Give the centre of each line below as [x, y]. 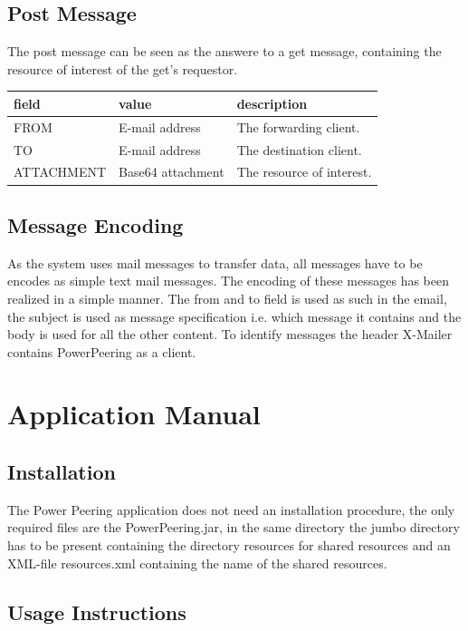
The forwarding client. [298, 126]
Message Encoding [96, 224]
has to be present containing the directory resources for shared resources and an [229, 545]
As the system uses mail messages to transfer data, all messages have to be [215, 262]
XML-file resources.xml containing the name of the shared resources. [197, 563]
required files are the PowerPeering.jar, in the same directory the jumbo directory [234, 527]
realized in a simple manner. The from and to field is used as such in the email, [227, 298]
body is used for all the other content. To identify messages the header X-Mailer [230, 334]
